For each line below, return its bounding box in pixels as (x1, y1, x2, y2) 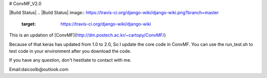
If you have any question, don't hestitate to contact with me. (9, 57, 132, 63)
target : (21, 21, 36, 27)
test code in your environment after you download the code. (9, 48, 132, 54)
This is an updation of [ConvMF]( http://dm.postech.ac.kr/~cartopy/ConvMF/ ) (9, 32, 166, 38)
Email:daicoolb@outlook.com (9, 66, 69, 72)
